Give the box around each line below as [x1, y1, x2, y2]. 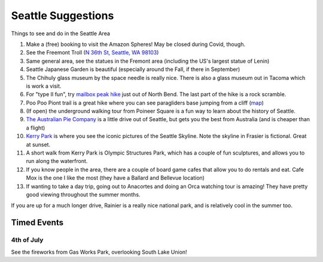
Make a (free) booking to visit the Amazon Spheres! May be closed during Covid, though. [26, 41, 245, 48]
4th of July [11, 236, 44, 244]
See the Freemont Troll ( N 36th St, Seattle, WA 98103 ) [26, 49, 159, 56]
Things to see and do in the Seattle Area [11, 30, 111, 37]
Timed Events [11, 218, 64, 228]
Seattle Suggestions [11, 9, 114, 22]
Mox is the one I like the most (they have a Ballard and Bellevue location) [26, 174, 205, 181]
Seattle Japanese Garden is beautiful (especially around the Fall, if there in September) [26, 66, 240, 73]
